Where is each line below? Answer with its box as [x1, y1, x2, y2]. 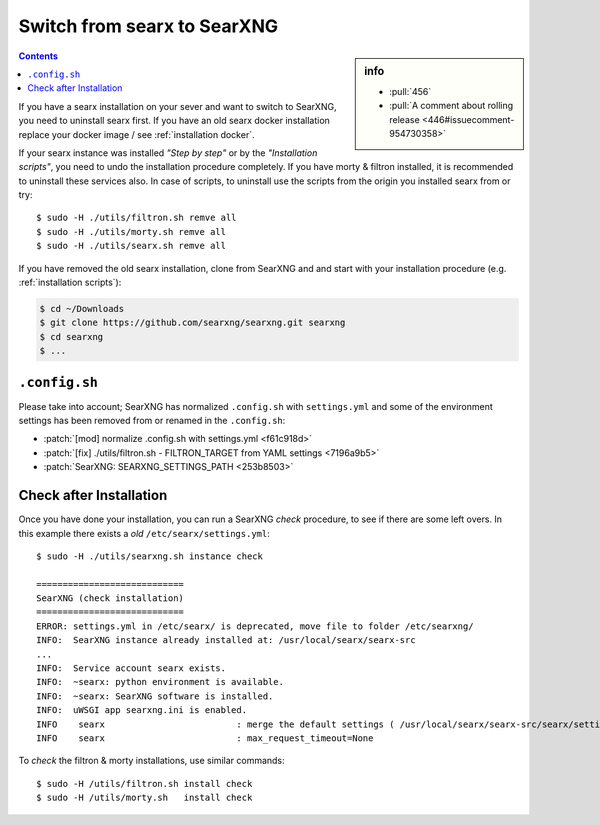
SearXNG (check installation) [36, 593, 185, 604]
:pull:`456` [389, 85, 432, 97]
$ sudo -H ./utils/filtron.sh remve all [36, 212, 237, 224]
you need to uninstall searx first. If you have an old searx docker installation [18, 115, 330, 127]
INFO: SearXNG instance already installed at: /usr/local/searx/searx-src [36, 635, 416, 646]
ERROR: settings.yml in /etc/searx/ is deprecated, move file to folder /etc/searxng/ [36, 620, 474, 632]
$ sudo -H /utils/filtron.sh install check [36, 778, 253, 789]
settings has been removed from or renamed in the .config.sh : [18, 415, 286, 427]
